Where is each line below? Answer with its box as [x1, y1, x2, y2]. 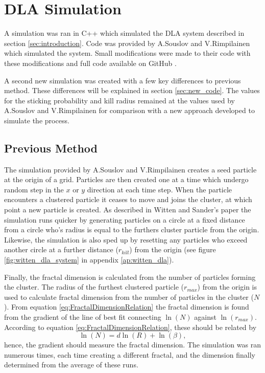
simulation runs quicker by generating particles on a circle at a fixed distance [4, 214, 245, 225]
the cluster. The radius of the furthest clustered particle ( [4, 281, 184, 292]
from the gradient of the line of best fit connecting [4, 311, 161, 322]
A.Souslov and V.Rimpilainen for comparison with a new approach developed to [4, 105, 255, 116]
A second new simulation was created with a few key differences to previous [4, 75, 241, 85]
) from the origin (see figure [129, 244, 216, 255]
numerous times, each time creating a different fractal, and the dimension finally [4, 349, 255, 360]
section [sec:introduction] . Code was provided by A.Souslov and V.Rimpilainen [4, 37, 250, 48]
